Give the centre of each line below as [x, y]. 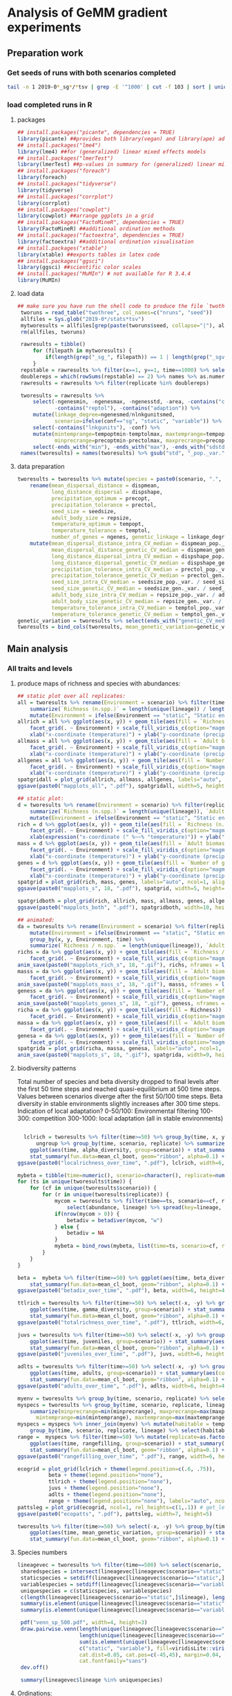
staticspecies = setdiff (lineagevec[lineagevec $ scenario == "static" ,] [123, 1578]
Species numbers [42, 1552]
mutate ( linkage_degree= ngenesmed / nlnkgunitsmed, [104, 415]
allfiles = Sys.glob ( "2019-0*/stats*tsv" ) [83, 319]
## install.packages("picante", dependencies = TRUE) [96, 133]
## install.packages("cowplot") [64, 210]
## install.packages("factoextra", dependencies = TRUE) [101, 236]
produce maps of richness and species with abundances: [99, 683]
